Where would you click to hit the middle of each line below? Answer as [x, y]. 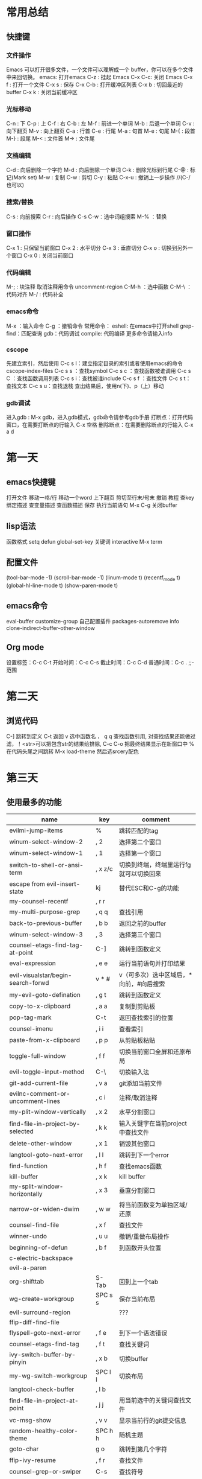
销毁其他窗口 [137, 1144]
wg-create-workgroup [42, 1299]
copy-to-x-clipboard [40, 1007]
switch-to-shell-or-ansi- [46, 865]
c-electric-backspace [41, 1258]
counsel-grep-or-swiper [45, 1472]
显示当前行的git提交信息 [152, 1420]
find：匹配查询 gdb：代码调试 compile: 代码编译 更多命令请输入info [89, 333]
